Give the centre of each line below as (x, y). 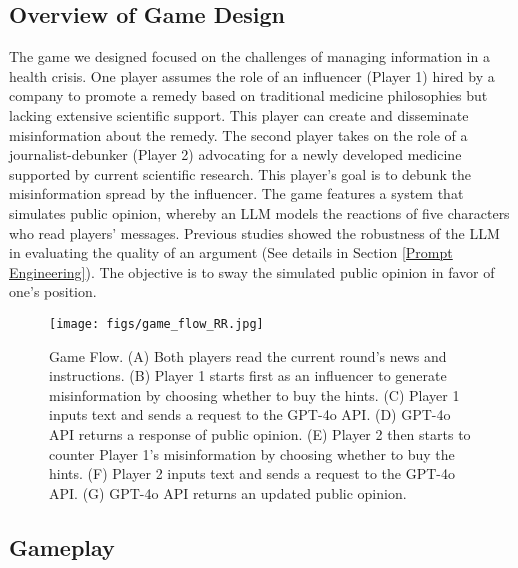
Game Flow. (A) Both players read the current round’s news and (248, 355)
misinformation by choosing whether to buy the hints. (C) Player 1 (254, 394)
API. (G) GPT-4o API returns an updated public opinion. (228, 492)
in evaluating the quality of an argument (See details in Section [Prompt (231, 252)
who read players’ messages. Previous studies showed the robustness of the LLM (254, 232)
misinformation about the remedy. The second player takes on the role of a (238, 134)
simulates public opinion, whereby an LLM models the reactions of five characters (259, 212)
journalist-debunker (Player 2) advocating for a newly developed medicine (235, 154)
